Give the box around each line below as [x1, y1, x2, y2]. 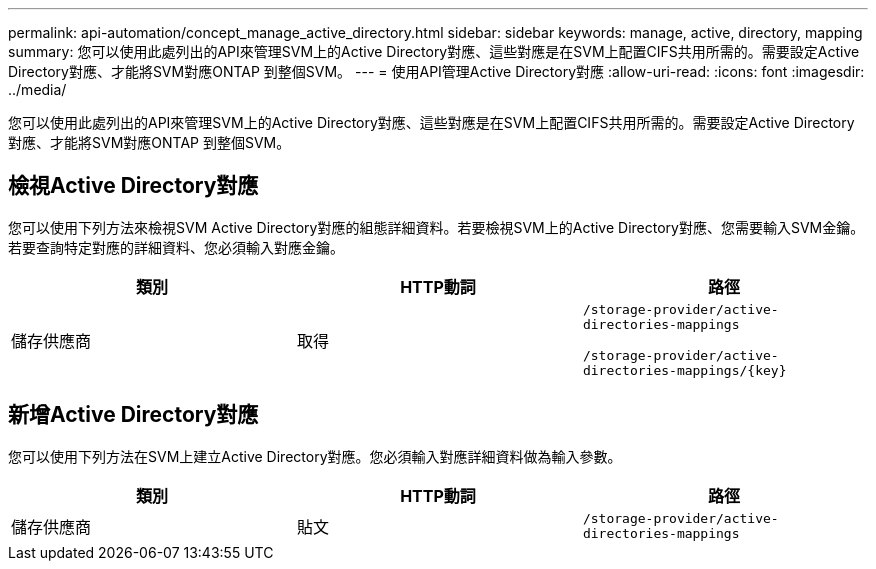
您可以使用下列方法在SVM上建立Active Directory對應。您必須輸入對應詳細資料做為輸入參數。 [8, 447, 622, 465]
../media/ [8, 81, 67, 98]
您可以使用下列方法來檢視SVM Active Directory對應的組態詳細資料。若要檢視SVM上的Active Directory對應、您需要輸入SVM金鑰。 [8, 218, 865, 236]
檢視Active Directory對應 [8, 173, 259, 199]
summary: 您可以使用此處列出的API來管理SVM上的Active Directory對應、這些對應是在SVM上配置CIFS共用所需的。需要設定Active [8, 43, 860, 60]
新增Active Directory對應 [8, 402, 259, 428]
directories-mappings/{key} [582, 362, 787, 378]
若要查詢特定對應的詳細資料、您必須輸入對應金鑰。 [8, 238, 344, 256]
